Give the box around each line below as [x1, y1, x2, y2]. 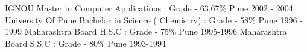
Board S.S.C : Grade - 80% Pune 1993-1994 [5, 36, 166, 49]
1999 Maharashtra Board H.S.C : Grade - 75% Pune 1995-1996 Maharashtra [5, 25, 287, 38]
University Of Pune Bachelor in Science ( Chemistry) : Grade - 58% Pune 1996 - [5, 13, 303, 26]
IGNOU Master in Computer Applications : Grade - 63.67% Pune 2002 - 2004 [5, 2, 293, 14]
